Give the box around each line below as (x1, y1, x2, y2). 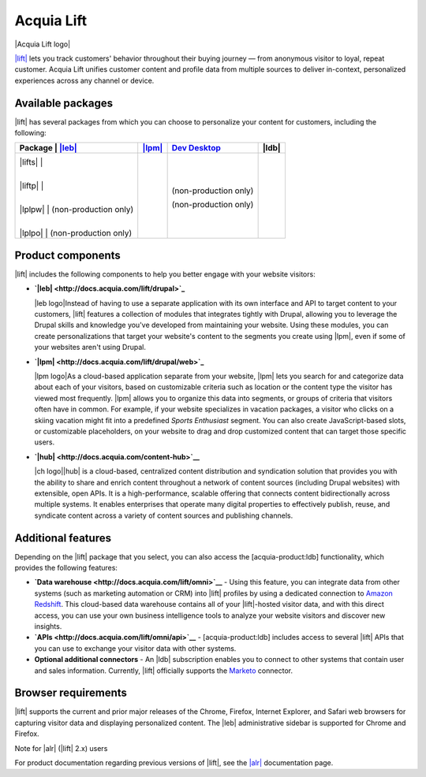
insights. (34, 621, 62, 630)
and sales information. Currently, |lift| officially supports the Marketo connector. (34, 666, 293, 675)
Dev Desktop (171, 143, 221, 154)
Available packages (14, 96, 114, 110)
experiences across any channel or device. (14, 76, 155, 85)
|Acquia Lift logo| (14, 39, 71, 49)
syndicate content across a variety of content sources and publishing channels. (34, 511, 293, 520)
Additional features (14, 531, 112, 545)
